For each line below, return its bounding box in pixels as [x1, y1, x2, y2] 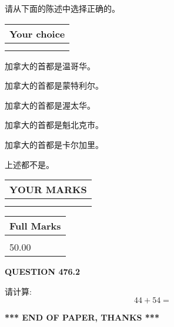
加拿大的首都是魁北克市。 [5, 119, 103, 131]
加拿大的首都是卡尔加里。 [5, 138, 103, 150]
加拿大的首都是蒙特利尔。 [5, 79, 103, 92]
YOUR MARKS [9, 183, 87, 197]
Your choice [9, 26, 65, 41]
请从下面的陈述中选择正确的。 [5, 2, 120, 14]
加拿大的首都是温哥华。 [5, 59, 95, 72]
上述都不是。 [5, 158, 54, 170]
